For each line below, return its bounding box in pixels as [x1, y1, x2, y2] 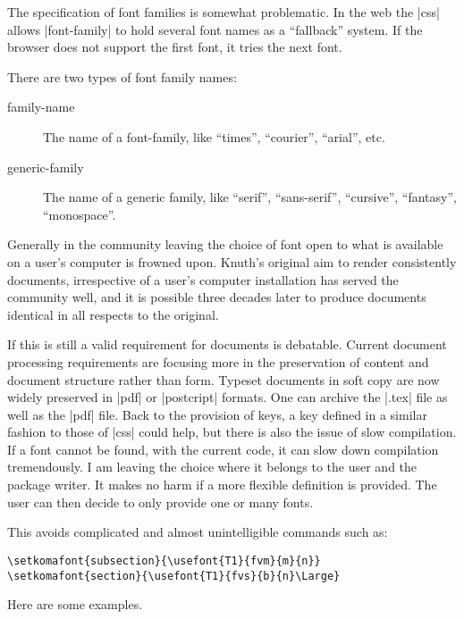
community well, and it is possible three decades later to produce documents [7, 288, 426, 306]
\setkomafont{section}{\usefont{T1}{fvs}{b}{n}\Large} [7, 569, 341, 582]
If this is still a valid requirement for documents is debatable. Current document [7, 335, 447, 354]
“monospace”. [43, 205, 116, 223]
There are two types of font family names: [7, 67, 237, 86]
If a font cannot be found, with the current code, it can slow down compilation [7, 439, 439, 458]
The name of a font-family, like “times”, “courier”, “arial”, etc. [43, 127, 385, 146]
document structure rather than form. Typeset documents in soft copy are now [7, 370, 440, 389]
